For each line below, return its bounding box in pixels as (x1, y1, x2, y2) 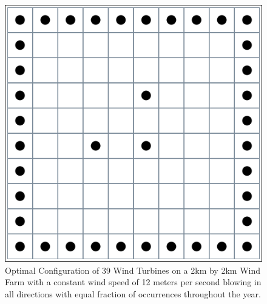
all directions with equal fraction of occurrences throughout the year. (5, 287, 261, 300)
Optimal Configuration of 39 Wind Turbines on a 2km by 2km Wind (5, 263, 260, 276)
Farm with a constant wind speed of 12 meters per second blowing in (5, 276, 262, 288)
